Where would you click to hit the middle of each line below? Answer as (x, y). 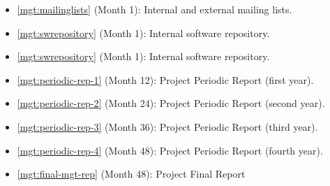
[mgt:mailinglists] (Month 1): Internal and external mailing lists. (155, 9)
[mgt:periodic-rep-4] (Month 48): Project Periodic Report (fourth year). (170, 150)
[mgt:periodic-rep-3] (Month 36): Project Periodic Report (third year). (167, 126)
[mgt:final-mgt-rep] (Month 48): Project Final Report (131, 174)
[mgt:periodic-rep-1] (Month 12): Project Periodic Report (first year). (165, 79)
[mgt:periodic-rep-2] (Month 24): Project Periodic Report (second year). (171, 103)
